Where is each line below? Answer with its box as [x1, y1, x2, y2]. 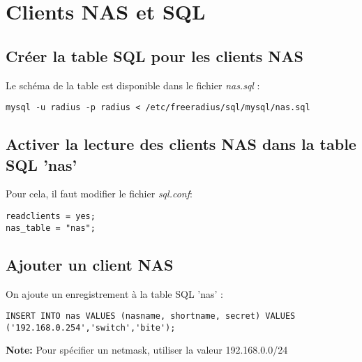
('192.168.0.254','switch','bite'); [6, 322, 176, 333]
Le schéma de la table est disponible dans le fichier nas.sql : [6, 77, 260, 92]
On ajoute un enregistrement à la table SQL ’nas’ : [6, 286, 223, 301]
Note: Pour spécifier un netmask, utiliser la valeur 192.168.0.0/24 [6, 342, 288, 357]
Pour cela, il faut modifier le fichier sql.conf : [6, 186, 193, 201]
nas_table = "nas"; [6, 223, 96, 233]
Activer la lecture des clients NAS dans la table [6, 133, 356, 155]
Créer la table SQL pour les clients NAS [6, 45, 303, 66]
